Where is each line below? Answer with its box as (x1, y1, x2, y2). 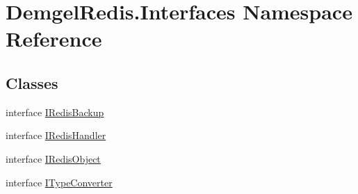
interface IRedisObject (6, 151, 101, 165)
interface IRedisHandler (6, 128, 106, 143)
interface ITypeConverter (6, 175, 113, 189)
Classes (6, 72, 58, 93)
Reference (6, 24, 102, 53)
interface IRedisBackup (6, 104, 104, 119)
